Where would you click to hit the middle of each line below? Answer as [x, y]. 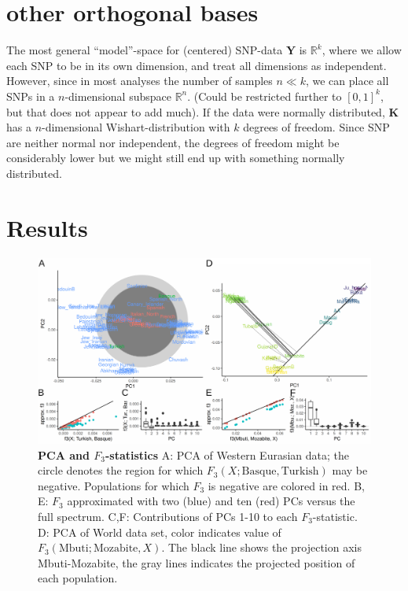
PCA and [64, 454]
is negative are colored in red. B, [286, 485]
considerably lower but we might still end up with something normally [176, 158]
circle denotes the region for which [121, 470]
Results [47, 227]
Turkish [300, 472]
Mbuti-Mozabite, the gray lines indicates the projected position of [197, 562]
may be [350, 470]
